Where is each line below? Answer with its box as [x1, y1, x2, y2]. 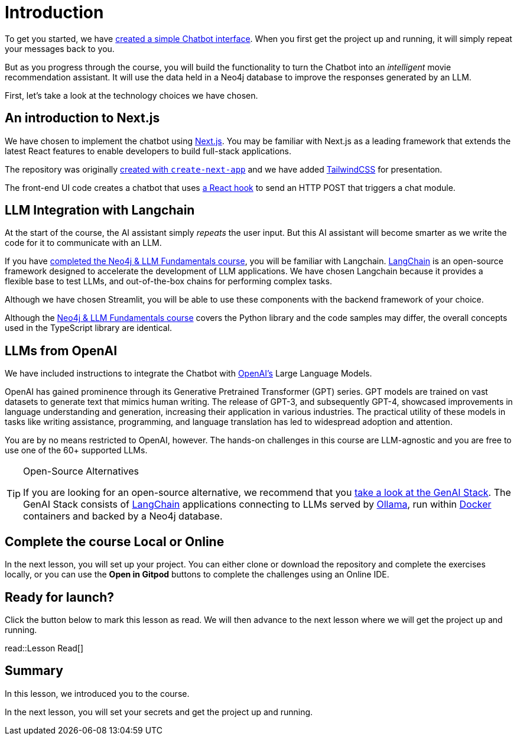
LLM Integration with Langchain [5, 203, 195, 218]
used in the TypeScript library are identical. [5, 323, 173, 333]
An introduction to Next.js [5, 111, 160, 126]
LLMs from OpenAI [5, 343, 118, 358]
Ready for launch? [5, 589, 115, 605]
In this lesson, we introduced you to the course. [5, 688, 190, 699]
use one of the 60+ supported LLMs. [5, 445, 148, 456]
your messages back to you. [5, 43, 115, 54]
